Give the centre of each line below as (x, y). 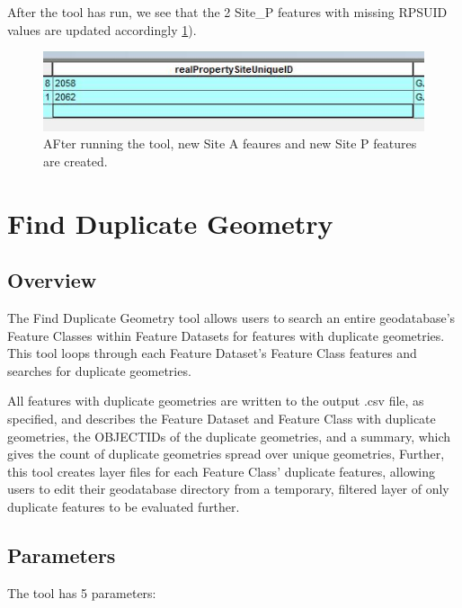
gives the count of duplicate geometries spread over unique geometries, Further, (226, 454)
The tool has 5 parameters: (82, 592)
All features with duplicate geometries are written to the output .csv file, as (216, 401)
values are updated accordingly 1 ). (102, 29)
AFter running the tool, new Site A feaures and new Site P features (230, 143)
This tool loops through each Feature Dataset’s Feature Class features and (212, 353)
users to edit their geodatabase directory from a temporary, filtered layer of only (228, 489)
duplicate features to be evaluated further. (124, 506)
